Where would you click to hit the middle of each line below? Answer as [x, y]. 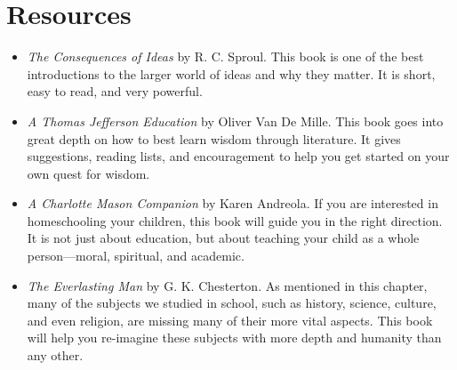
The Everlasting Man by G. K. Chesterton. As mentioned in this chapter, [227, 285]
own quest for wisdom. [88, 173]
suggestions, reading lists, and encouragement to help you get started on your [238, 156]
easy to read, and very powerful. [115, 91]
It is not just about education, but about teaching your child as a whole [223, 238]
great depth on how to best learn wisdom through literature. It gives [214, 138]
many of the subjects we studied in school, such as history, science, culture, [232, 303]
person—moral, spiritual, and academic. [136, 256]
